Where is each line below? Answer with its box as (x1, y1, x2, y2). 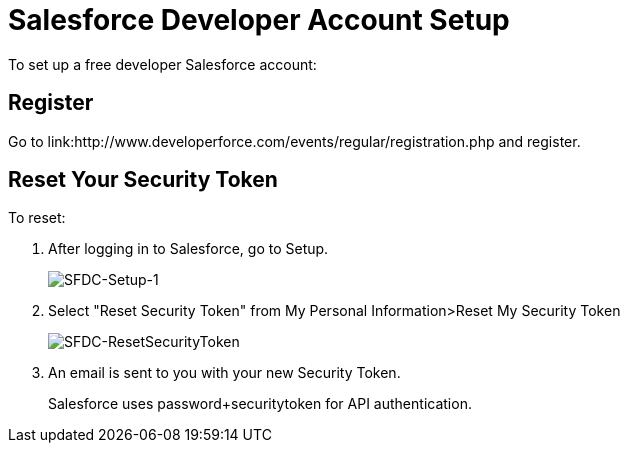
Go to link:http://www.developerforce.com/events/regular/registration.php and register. (8, 132, 581, 150)
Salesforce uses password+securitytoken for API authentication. (48, 395, 472, 413)
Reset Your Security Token (8, 167, 278, 193)
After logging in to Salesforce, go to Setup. (48, 240, 329, 258)
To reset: (8, 209, 66, 227)
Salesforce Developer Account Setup (8, 3, 510, 37)
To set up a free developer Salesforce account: (8, 55, 317, 73)
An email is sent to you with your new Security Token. (48, 364, 401, 382)
